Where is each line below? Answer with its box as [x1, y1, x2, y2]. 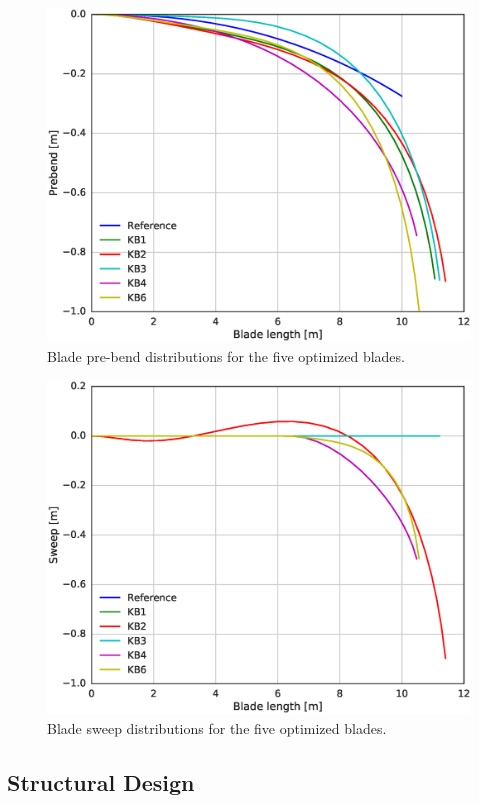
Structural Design [7, 767, 195, 798]
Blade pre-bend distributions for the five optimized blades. [47, 345, 405, 366]
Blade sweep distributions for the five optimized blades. [47, 718, 387, 739]
